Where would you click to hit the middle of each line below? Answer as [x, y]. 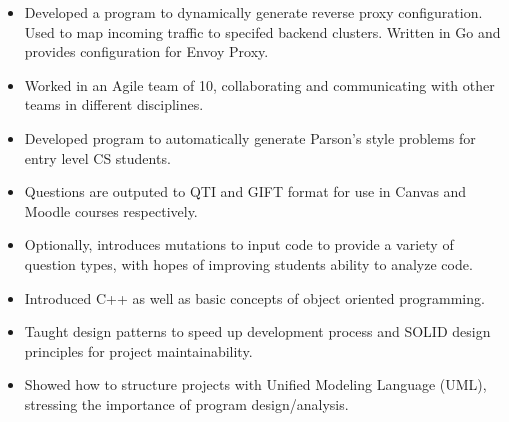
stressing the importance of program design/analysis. [186, 403]
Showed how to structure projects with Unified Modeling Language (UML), [255, 384]
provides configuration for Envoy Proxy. [146, 51]
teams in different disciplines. [114, 104]
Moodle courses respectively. [111, 210]
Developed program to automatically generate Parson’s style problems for [250, 137]
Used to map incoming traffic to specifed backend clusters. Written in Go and [262, 31]
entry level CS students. [97, 157]
